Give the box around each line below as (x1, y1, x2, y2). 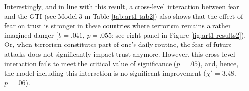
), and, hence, (197, 58, 239, 68)
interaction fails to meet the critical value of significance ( (4, 58, 177, 68)
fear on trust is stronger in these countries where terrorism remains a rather (4, 20, 231, 30)
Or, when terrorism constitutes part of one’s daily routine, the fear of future (4, 39, 232, 49)
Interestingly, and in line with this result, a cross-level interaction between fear (4, 1, 239, 11)
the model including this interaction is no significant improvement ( (4, 68, 206, 78)
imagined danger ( (4, 30, 59, 40)
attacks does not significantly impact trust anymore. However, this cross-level (4, 48, 235, 59)
